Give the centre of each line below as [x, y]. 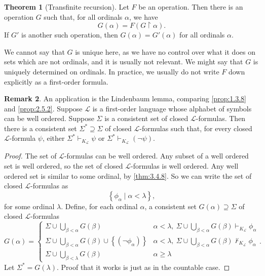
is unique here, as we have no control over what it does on [165, 51]
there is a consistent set [41, 128]
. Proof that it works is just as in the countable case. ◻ [143, 267]
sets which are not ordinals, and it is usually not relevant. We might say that [124, 62]
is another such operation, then [70, 35]
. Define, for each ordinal [99, 206]
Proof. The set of [30, 156]
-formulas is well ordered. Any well [184, 165]
